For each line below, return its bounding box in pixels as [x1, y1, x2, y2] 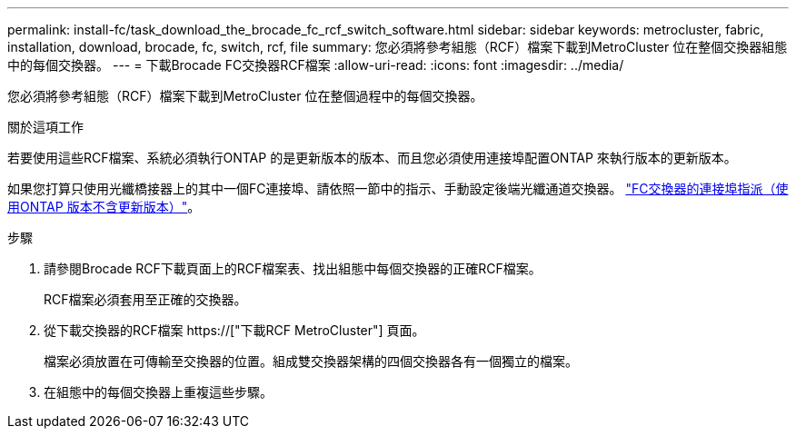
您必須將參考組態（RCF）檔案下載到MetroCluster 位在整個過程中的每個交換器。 [7, 88, 483, 104]
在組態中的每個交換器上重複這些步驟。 [44, 384, 273, 400]
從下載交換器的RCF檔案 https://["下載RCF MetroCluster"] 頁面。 [44, 322, 425, 338]
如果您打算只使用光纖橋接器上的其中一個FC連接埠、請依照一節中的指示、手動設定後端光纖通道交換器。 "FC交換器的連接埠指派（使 [7, 181, 789, 196]
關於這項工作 [7, 119, 84, 134]
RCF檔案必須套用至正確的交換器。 [44, 292, 247, 307]
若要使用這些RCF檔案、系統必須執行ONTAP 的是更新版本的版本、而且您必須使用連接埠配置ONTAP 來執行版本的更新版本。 [7, 150, 737, 165]
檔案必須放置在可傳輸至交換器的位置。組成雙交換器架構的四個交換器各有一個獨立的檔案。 [44, 353, 578, 369]
